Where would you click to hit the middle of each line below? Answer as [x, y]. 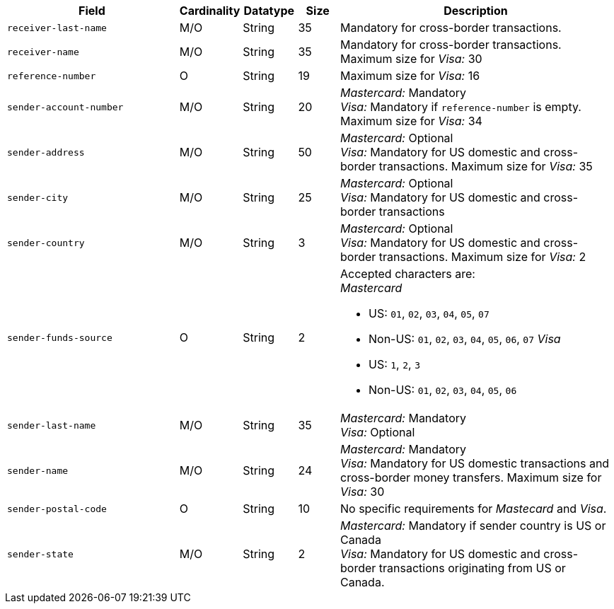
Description [476, 11]
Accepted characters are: [407, 274]
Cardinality [210, 11]
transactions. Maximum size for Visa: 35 [486, 166]
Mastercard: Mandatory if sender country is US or [473, 526]
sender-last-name [52, 425]
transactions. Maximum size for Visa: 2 [482, 257]
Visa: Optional [377, 432]
